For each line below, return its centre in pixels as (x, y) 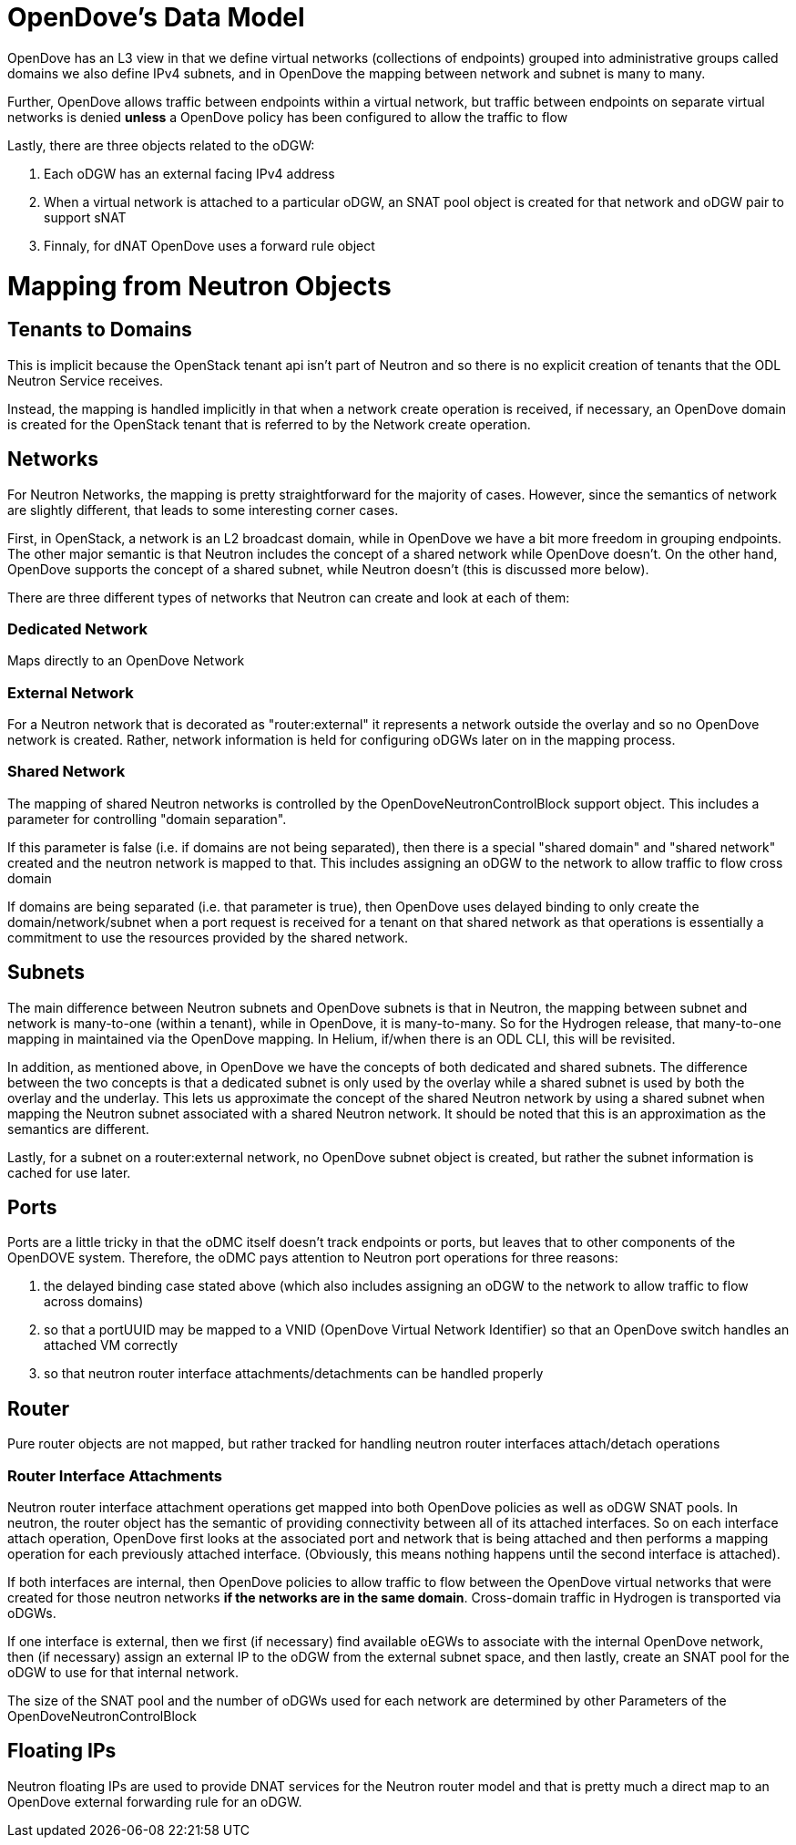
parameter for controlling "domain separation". (147, 819)
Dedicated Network (78, 629)
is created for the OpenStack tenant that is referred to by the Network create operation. (269, 424)
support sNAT (85, 217)
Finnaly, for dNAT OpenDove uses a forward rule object (209, 245)
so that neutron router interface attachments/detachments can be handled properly (294, 1374)
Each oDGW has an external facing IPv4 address (189, 173)
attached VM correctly (111, 1345)
